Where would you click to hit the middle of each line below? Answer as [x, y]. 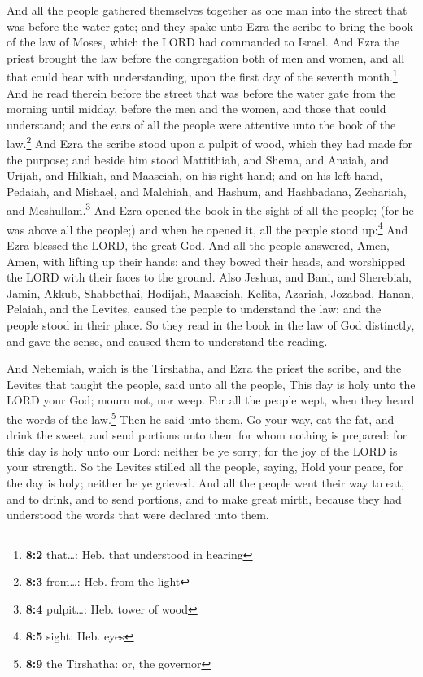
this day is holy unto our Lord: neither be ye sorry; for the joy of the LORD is [202, 450]
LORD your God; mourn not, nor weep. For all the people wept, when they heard [211, 400]
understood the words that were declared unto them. [138, 515]
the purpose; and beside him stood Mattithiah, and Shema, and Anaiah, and [198, 159]
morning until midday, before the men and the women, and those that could [196, 109]
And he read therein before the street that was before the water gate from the [201, 92]
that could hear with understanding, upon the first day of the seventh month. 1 [202, 76]
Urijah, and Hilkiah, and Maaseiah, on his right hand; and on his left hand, [195, 175]
